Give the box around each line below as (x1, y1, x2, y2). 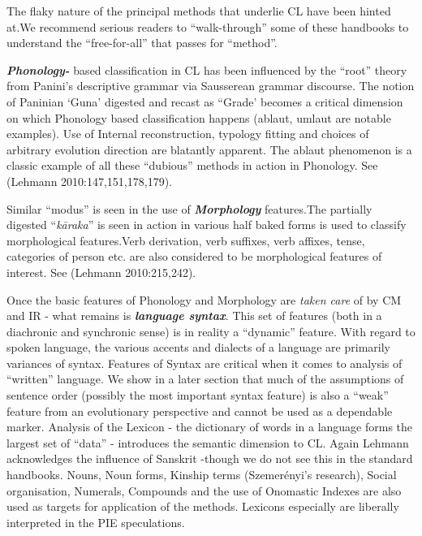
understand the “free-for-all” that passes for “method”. (6, 34, 278, 51)
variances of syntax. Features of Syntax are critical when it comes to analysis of (6, 354, 403, 371)
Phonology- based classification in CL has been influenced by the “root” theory (6, 61, 407, 78)
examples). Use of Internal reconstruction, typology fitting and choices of (6, 125, 369, 142)
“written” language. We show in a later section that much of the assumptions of (6, 370, 404, 387)
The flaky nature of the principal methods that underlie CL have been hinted (6, 2, 391, 19)
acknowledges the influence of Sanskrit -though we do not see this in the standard (6, 450, 413, 467)
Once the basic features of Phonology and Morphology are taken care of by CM (6, 291, 402, 308)
